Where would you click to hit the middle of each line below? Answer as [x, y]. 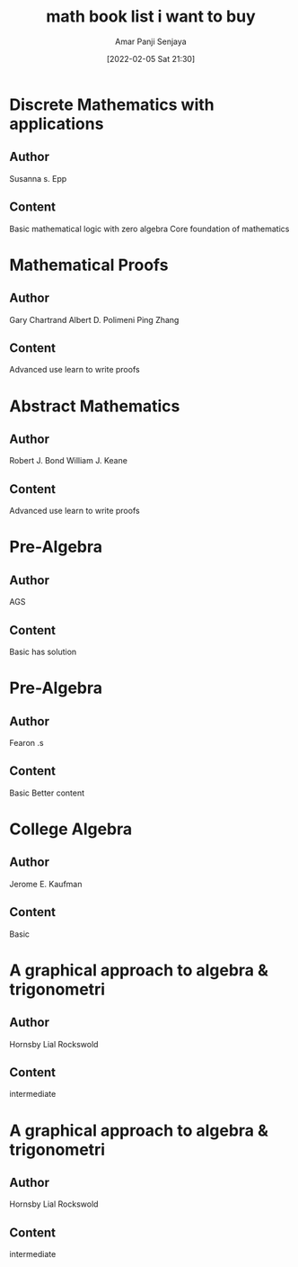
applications [57, 124]
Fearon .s [26, 743]
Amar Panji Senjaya [151, 41]
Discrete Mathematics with [112, 104]
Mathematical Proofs [89, 265]
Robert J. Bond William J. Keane [69, 461]
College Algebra [71, 829]
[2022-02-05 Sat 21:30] [151, 58]
